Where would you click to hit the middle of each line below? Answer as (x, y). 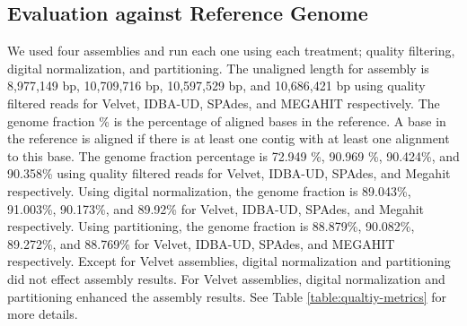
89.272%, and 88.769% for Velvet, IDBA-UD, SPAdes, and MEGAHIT (201, 243)
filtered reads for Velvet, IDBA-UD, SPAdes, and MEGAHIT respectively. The (224, 103)
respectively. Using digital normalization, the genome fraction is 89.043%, (209, 190)
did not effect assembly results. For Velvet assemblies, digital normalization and (226, 278)
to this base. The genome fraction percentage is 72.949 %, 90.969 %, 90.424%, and (233, 155)
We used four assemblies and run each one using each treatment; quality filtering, (231, 51)
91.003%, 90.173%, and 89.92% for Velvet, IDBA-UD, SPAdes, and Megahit (216, 208)
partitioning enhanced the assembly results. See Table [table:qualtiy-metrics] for (227, 296)
